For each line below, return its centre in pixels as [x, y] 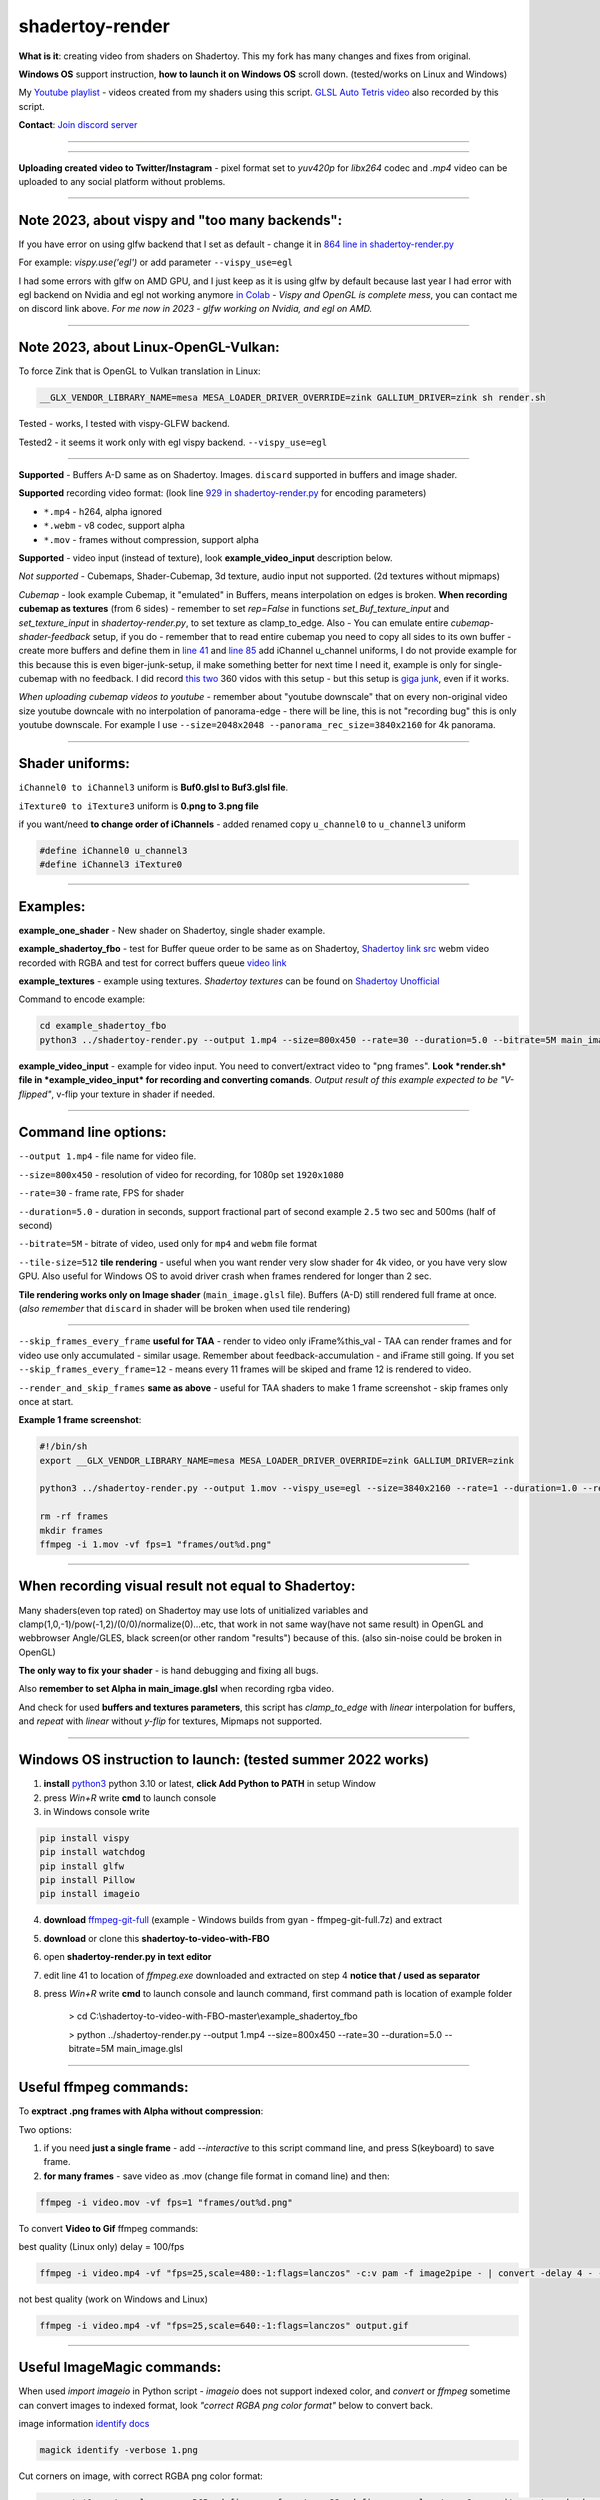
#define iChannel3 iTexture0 [111, 864]
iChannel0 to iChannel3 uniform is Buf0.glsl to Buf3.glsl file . [153, 787]
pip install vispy [84, 1838]
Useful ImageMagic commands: [120, 2367]
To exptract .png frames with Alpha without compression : [141, 2111]
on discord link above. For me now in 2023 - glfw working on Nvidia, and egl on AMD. [195, 309]
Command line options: [92, 1132]
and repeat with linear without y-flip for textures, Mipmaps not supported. [170, 1721]
